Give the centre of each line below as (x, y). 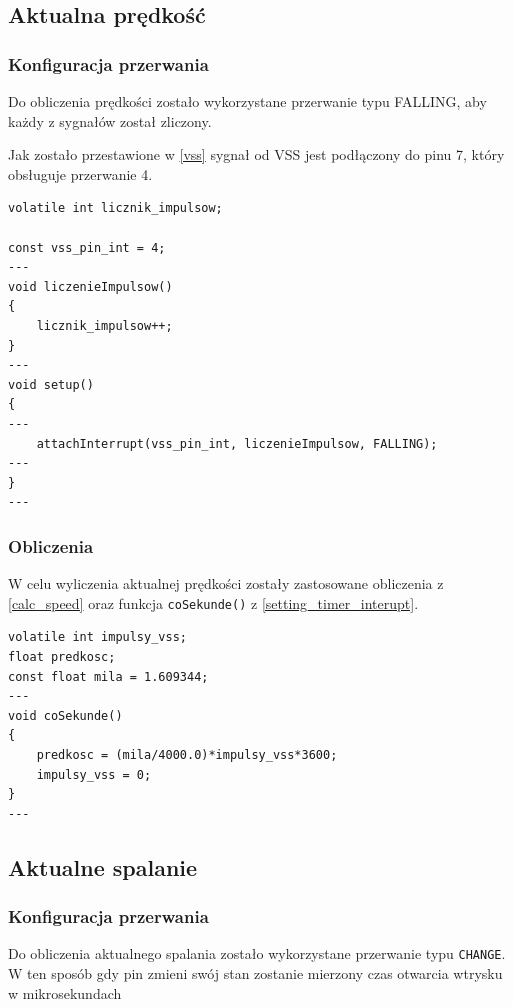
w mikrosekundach (65, 992)
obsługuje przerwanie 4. (80, 173)
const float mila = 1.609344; (108, 676)
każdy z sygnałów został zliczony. (110, 120)
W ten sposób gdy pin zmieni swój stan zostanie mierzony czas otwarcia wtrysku (255, 972)
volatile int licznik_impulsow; (115, 208)
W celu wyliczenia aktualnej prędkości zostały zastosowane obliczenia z (226, 583)
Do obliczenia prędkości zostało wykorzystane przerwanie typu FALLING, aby (247, 101)
